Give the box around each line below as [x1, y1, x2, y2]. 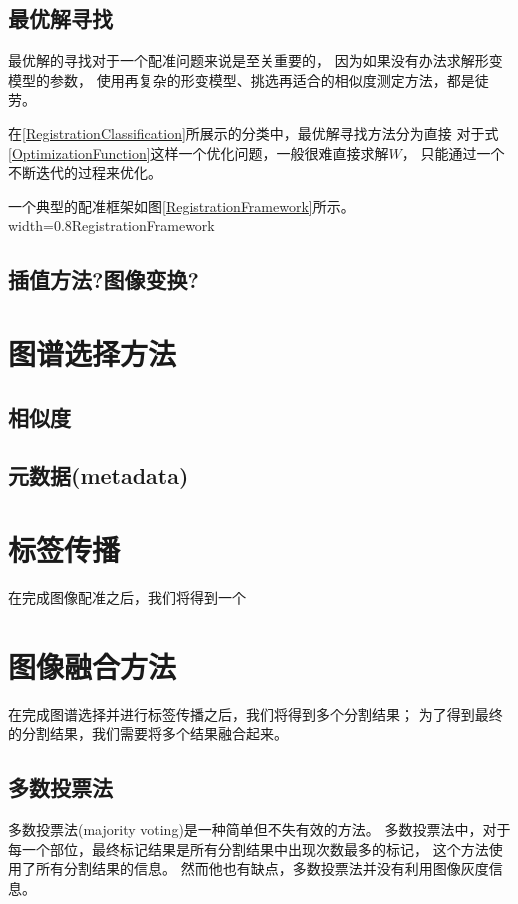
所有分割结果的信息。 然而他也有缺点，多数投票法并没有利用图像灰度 [35, 858, 489, 879]
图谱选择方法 [8, 332, 177, 373]
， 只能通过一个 [401, 142, 505, 163]
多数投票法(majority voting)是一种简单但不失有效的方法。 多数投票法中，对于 [8, 818, 511, 839]
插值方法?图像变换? [8, 264, 199, 295]
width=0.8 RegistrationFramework [8, 215, 215, 236]
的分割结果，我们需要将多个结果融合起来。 [8, 723, 288, 744]
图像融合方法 [8, 645, 177, 686]
